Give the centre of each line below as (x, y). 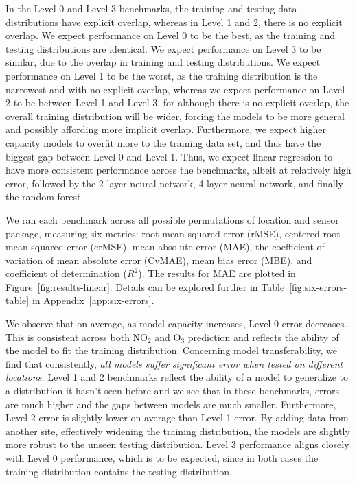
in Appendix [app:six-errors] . (93, 300)
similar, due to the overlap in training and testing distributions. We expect (163, 62)
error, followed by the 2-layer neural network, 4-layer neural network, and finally (174, 183)
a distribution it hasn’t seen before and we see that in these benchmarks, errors (173, 391)
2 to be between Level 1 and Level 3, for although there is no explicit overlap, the (177, 103)
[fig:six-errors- (318, 286)
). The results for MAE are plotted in (217, 273)
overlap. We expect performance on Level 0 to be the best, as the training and (170, 35)
